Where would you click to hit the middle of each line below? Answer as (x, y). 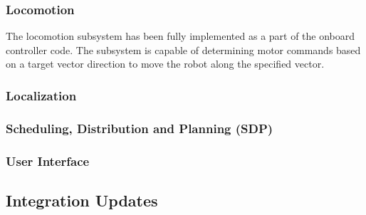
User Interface (48, 161)
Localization (41, 95)
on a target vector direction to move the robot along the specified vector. (165, 64)
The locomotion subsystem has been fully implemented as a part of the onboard (181, 36)
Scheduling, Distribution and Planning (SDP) (140, 128)
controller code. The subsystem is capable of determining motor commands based (183, 49)
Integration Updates (82, 200)
